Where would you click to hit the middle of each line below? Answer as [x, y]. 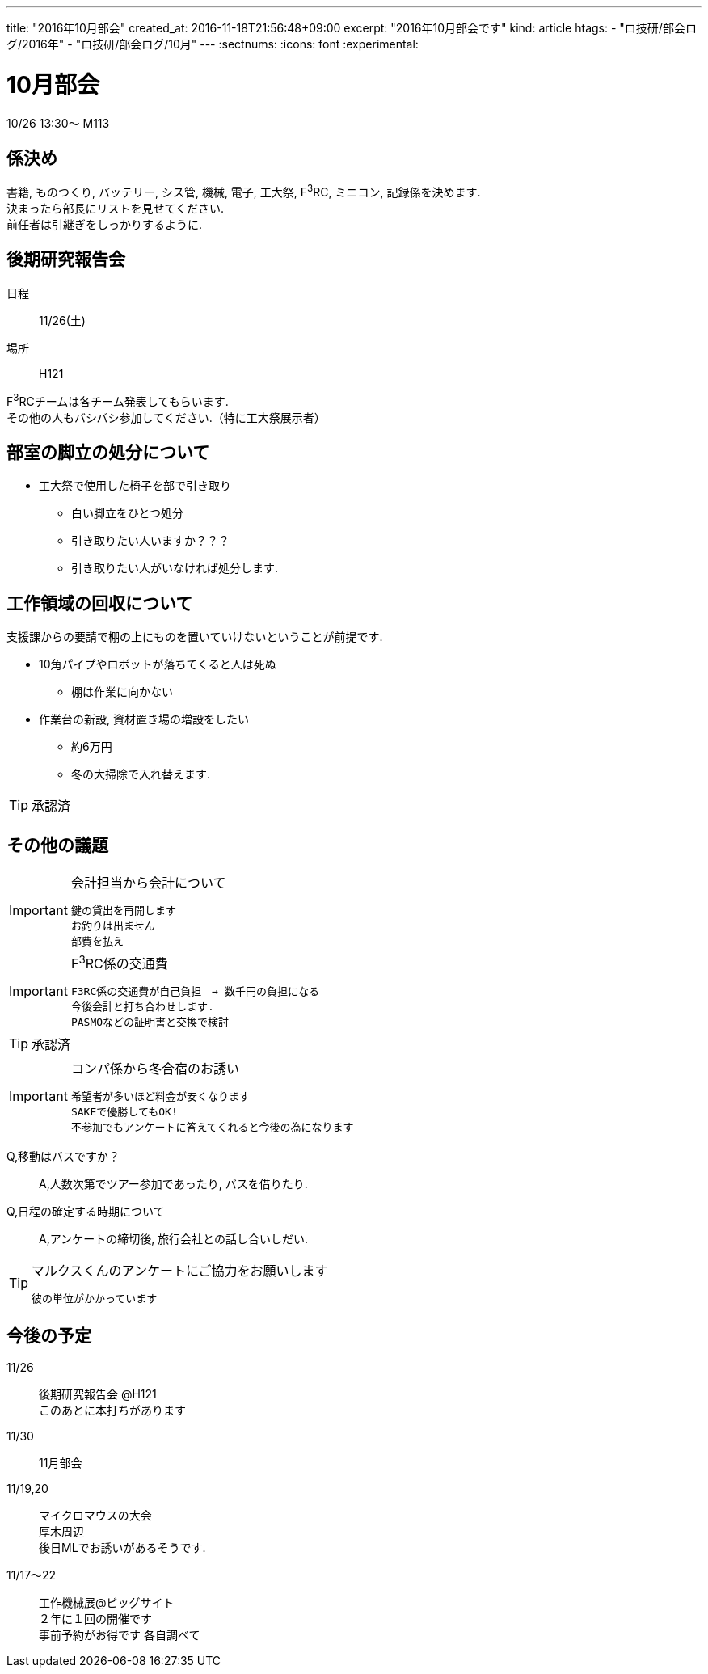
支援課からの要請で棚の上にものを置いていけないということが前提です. [195, 637]
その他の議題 [57, 845]
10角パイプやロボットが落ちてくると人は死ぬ [158, 664]
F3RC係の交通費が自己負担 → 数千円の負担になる [195, 992]
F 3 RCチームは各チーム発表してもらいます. [118, 400]
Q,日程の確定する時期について [86, 1212]
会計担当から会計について [148, 883]
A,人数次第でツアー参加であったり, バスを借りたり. [173, 1184]
